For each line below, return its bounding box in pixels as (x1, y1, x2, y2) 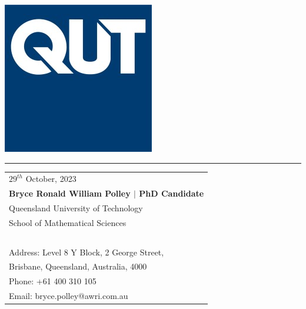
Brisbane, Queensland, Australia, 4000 (9, 260, 147, 273)
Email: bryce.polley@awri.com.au (9, 290, 128, 302)
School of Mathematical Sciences (9, 216, 127, 228)
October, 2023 (25, 172, 76, 185)
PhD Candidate (139, 187, 204, 200)
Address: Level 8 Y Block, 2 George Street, (9, 245, 164, 258)
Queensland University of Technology (9, 202, 143, 214)
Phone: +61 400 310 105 (9, 275, 97, 287)
